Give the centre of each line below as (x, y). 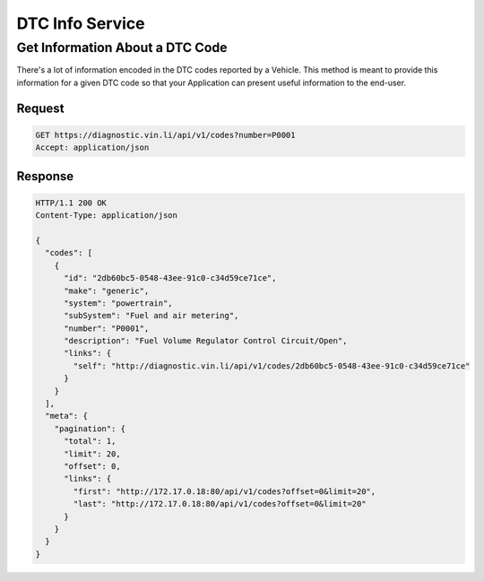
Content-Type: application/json (107, 216)
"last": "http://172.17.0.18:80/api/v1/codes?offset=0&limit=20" (220, 504)
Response (45, 176)
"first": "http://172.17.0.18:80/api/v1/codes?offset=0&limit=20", (225, 491)
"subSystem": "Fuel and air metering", (151, 316)
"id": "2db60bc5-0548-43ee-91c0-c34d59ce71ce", (170, 278)
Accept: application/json (92, 147)
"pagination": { (90, 429)
